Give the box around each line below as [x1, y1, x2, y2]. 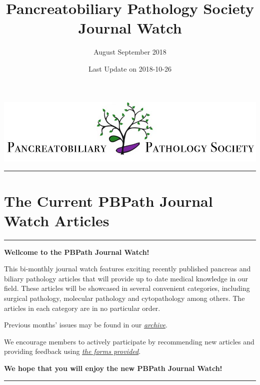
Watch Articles [4, 210, 109, 230]
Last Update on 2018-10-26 [88, 63, 171, 74]
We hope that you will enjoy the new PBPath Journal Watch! [4, 363, 222, 373]
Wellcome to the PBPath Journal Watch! [4, 246, 149, 257]
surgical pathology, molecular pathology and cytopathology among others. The [4, 293, 245, 303]
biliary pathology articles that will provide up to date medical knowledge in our [4, 273, 248, 283]
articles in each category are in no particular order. [4, 302, 160, 313]
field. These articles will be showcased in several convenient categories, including [4, 283, 250, 293]
